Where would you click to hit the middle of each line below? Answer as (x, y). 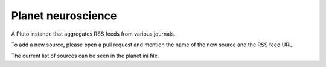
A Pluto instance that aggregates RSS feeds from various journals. (93, 34)
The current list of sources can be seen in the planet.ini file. (85, 56)
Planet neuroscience (64, 16)
